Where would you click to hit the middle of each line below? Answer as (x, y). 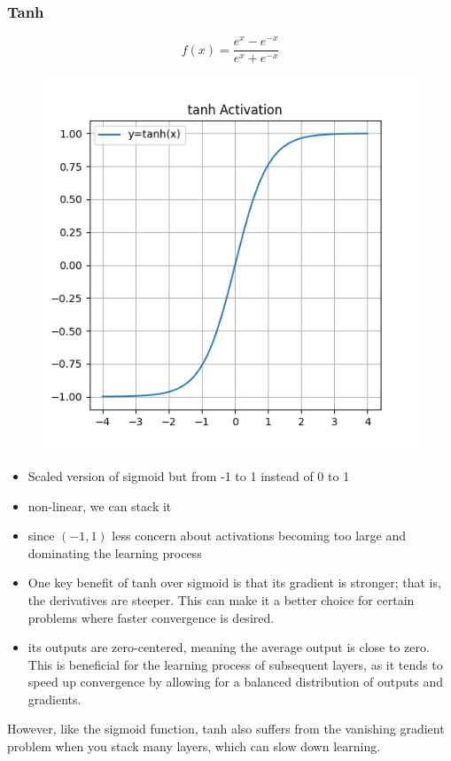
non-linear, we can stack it (100, 505)
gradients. (54, 699)
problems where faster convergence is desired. (151, 617)
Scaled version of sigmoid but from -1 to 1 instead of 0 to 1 (189, 475)
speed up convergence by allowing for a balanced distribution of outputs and (236, 682)
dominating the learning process (115, 552)
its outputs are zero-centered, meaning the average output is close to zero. (229, 647)
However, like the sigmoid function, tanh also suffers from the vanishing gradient (226, 729)
